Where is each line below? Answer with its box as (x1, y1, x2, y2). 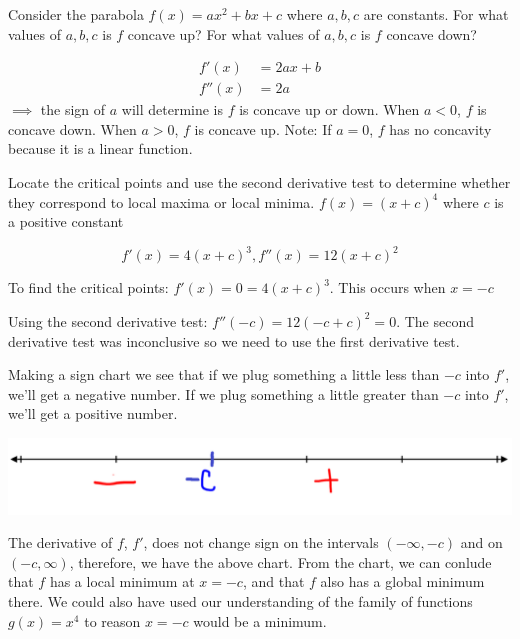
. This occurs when (329, 277, 446, 298)
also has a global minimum (320, 571, 485, 592)
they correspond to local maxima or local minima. (8, 191, 315, 212)
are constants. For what (363, 4, 509, 24)
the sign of (40, 99, 106, 120)
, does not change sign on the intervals (143, 532, 379, 553)
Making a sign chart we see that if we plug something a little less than (8, 364, 440, 385)
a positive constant (8, 211, 124, 232)
